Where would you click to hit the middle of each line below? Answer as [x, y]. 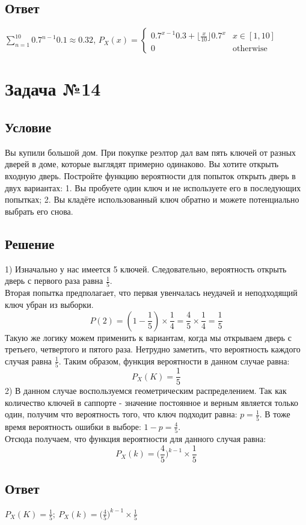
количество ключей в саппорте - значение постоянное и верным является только [152, 402]
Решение [30, 243]
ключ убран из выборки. [49, 305]
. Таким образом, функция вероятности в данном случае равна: [174, 361]
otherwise [250, 48]
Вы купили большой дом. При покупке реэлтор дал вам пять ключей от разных [151, 152]
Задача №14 [53, 89]
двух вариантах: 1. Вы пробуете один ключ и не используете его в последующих [153, 187]
